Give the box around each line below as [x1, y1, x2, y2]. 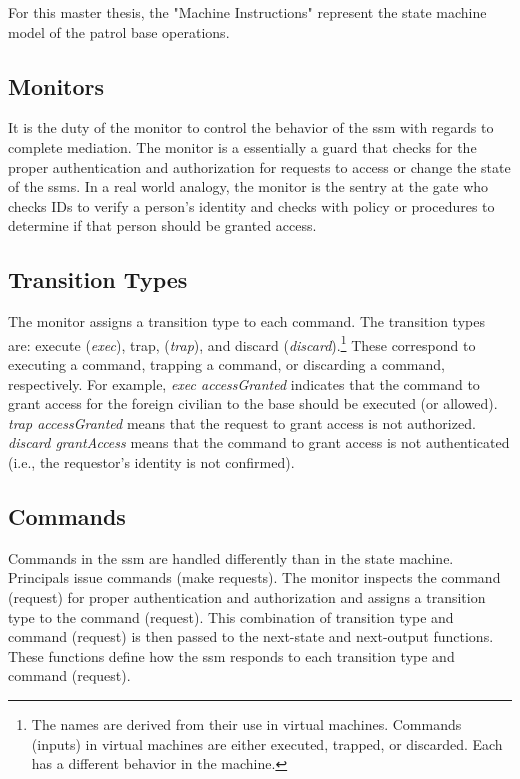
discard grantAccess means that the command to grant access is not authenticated [8, 432, 510, 453]
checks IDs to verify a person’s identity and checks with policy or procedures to [8, 195, 495, 216]
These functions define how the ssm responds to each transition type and [8, 645, 455, 666]
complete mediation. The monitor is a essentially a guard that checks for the [8, 136, 477, 157]
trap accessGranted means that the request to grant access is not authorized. [8, 412, 476, 433]
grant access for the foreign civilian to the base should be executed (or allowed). [8, 393, 498, 414]
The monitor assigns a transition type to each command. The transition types [8, 311, 485, 332]
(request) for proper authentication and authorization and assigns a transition [8, 586, 486, 607]
